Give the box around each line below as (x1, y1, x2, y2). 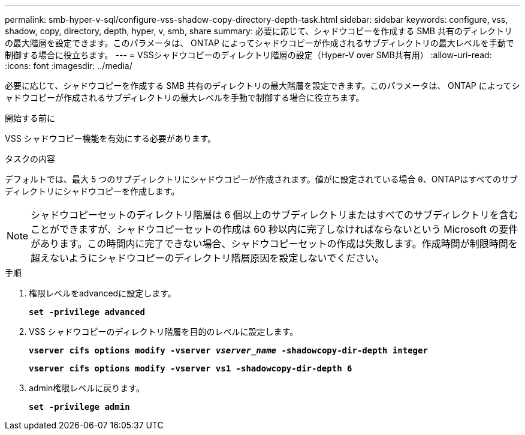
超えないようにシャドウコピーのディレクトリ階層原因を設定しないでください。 (31, 252, 385, 264)
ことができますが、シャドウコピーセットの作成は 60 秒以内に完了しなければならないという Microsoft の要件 (31, 223, 518, 235)
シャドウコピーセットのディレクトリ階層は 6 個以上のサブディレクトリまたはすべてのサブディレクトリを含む (31, 209, 518, 221)
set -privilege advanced (29, 307, 145, 317)
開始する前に (5, 113, 55, 123)
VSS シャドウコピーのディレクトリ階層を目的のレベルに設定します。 (29, 326, 298, 337)
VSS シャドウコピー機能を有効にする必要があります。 (5, 133, 216, 143)
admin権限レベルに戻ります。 (29, 383, 144, 393)
